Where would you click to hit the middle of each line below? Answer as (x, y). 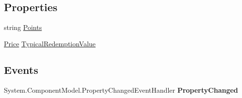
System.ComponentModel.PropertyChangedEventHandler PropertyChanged (121, 90)
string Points (23, 27)
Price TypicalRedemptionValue (50, 43)
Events (21, 69)
